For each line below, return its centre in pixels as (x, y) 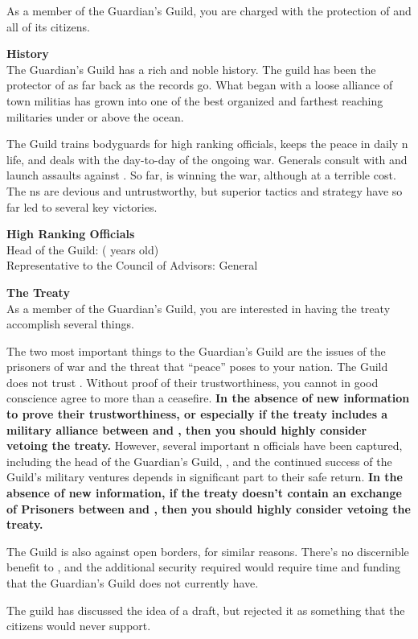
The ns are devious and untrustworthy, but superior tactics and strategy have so (205, 190)
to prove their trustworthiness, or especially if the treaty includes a (197, 414)
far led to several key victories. (82, 206)
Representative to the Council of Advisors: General (132, 265)
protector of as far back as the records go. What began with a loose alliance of (200, 85)
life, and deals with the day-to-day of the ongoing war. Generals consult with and (207, 159)
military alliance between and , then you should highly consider (187, 429)
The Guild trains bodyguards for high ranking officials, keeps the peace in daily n (207, 144)
